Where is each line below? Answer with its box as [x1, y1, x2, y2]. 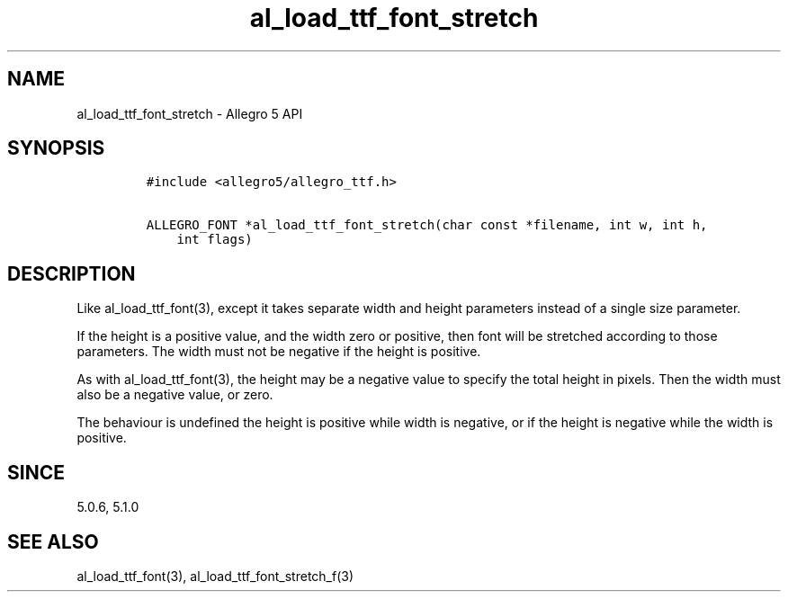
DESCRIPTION [7, 262, 136, 285]
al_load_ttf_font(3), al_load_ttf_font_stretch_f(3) [76, 568, 354, 584]
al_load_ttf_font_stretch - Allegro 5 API [76, 105, 303, 121]
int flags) [176, 232, 253, 247]
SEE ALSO [7, 530, 99, 553]
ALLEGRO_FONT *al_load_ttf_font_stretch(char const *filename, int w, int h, [146, 218, 708, 233]
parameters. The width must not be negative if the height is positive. [76, 344, 481, 360]
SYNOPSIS [7, 137, 105, 160]
